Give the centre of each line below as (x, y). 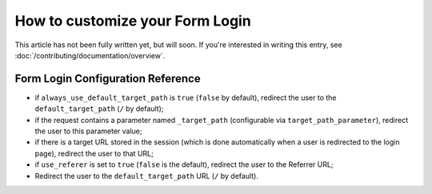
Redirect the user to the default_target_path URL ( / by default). (147, 176)
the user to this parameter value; (89, 131)
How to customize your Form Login (133, 21)
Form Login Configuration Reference (108, 79)
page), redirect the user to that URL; (94, 153)
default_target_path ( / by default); (99, 109)
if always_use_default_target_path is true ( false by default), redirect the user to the (186, 97)
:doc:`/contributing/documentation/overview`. (90, 55)
